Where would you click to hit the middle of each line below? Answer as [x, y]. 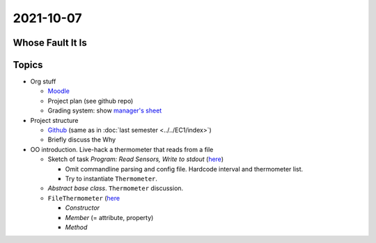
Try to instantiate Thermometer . [111, 178]
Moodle [58, 91]
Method [76, 227]
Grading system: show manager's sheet [105, 110]
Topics [28, 65]
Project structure [55, 120]
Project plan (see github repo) [91, 101]
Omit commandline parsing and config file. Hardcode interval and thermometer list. [184, 169]
